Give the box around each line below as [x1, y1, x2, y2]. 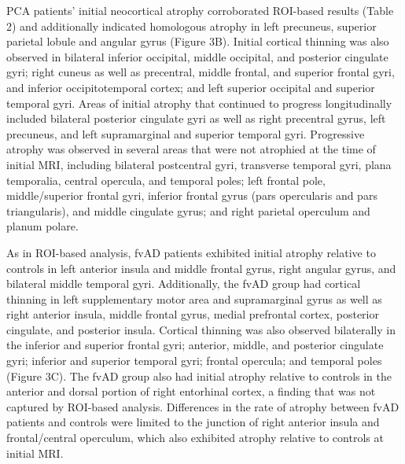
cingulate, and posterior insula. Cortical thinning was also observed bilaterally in [6, 321, 396, 337]
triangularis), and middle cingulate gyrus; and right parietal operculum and [6, 202, 370, 219]
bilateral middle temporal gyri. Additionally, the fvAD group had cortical [6, 275, 361, 292]
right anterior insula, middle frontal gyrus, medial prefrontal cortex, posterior [6, 306, 379, 322]
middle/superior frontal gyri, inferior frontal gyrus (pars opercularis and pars [6, 187, 377, 204]
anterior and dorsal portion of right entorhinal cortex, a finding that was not [6, 383, 376, 400]
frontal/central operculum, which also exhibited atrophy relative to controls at [6, 429, 384, 446]
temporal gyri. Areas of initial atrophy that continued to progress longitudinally [6, 94, 392, 111]
